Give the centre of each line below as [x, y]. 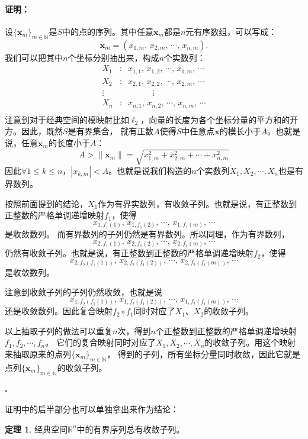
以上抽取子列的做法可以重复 [59, 330]
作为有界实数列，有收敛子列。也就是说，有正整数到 [198, 203]
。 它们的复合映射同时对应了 [100, 342]
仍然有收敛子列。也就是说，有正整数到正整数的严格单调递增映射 [129, 253]
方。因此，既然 [34, 131]
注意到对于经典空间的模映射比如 [67, 119]
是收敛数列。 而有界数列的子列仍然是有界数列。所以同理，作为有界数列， [147, 234]
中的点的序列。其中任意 [108, 31]
